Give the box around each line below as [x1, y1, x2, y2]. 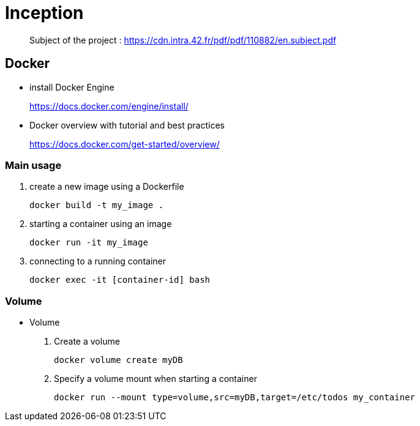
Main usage [5, 159, 62, 171]
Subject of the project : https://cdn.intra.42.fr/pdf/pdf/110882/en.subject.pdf [29, 34, 337, 45]
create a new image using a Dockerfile [29, 181, 184, 192]
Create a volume [54, 336, 120, 347]
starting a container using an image [29, 219, 172, 230]
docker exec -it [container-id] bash [29, 275, 211, 285]
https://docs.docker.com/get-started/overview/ [29, 138, 220, 149]
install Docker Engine [29, 81, 114, 92]
